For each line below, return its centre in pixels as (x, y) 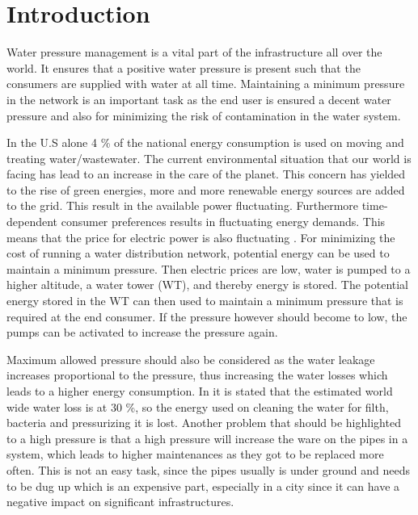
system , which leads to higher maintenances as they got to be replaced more (195, 454)
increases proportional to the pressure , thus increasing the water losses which (197, 375)
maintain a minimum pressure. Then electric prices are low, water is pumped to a (209, 268)
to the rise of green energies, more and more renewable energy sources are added (206, 189)
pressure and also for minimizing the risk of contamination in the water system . (204, 115)
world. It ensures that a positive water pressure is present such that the (184, 67)
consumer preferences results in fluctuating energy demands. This (223, 222)
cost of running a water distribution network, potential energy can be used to (198, 253)
